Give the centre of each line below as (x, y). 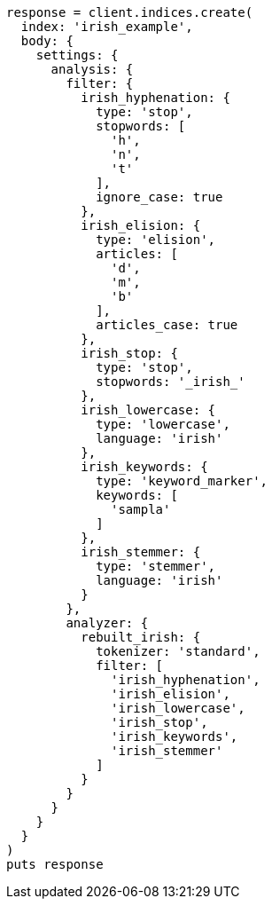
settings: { (77, 55)
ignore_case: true (159, 197)
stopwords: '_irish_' (171, 382)
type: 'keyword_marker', (182, 481)
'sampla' (141, 509)
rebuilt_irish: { (141, 637)
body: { (47, 41)
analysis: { (92, 69)
